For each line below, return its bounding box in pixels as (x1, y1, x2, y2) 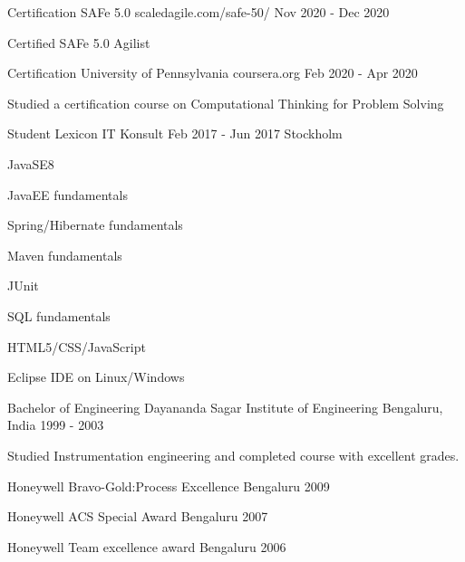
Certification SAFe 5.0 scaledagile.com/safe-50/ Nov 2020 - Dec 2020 (7, 3, 390, 21)
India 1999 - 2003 (7, 415, 104, 434)
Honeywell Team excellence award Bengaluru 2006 (7, 537, 286, 556)
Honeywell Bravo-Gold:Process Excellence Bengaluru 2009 (7, 476, 330, 495)
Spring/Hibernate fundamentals (7, 215, 183, 234)
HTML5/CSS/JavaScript (7, 337, 146, 356)
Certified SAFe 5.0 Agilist (7, 33, 150, 52)
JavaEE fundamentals (7, 185, 128, 204)
